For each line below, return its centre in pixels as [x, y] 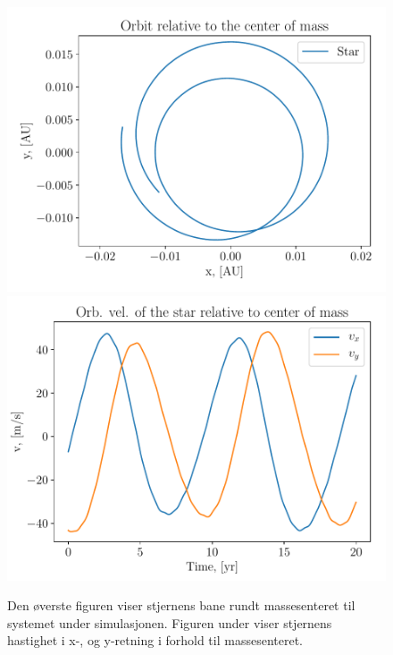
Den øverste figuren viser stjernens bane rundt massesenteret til [181, 605]
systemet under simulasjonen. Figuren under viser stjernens [170, 622]
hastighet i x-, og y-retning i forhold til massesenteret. [155, 640]
